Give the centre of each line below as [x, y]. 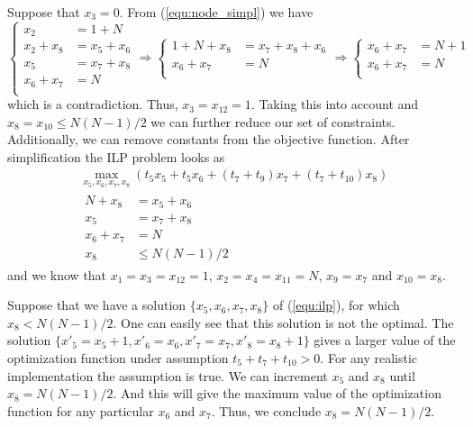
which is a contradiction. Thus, [93, 104]
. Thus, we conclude [266, 410]
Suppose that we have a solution [97, 305]
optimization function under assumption [118, 357]
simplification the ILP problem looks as [116, 156]
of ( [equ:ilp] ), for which [336, 305]
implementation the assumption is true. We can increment [168, 375]
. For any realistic [369, 357]
